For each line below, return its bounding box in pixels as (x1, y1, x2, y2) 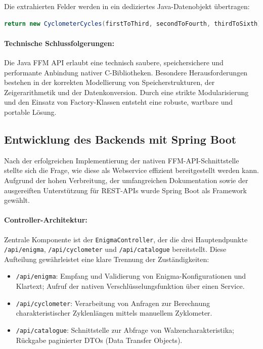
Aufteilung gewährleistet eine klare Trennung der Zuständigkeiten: (4, 253, 209, 264)
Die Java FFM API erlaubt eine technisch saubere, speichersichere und (4, 57, 224, 67)
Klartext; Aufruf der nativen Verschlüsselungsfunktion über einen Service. (16, 281, 245, 291)
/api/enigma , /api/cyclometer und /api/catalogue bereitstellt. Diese (4, 244, 227, 254)
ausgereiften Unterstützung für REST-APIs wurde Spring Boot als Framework (4, 185, 247, 195)
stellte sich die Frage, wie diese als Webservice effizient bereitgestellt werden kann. (4, 165, 259, 176)
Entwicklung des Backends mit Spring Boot (4, 131, 237, 147)
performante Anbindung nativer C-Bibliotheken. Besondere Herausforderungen (4, 67, 248, 77)
